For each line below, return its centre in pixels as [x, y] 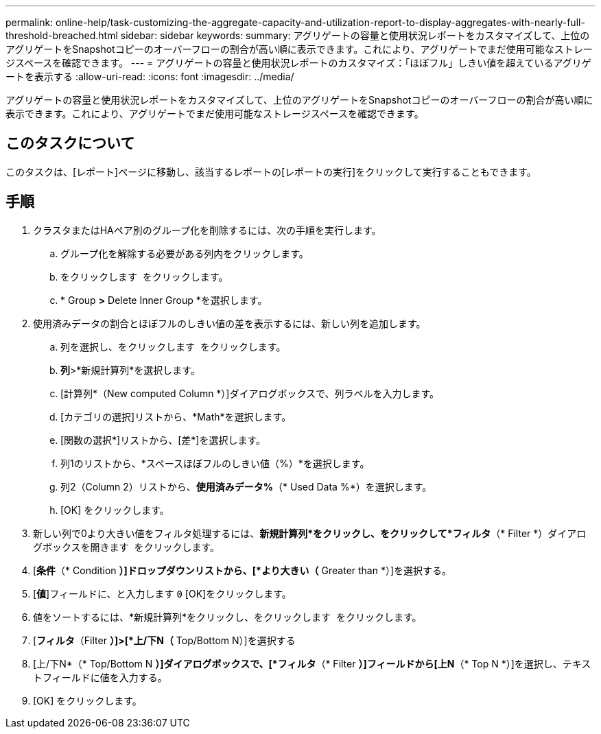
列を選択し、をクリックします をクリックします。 [173, 346]
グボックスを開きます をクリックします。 [127, 547]
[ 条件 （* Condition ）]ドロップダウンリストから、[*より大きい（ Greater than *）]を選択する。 [243, 570]
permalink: [30, 22]
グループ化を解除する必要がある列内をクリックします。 [185, 253]
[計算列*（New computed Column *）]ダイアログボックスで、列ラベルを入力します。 [250, 393]
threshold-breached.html [62, 35]
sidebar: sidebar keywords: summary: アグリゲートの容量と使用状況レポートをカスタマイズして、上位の [355, 35]
